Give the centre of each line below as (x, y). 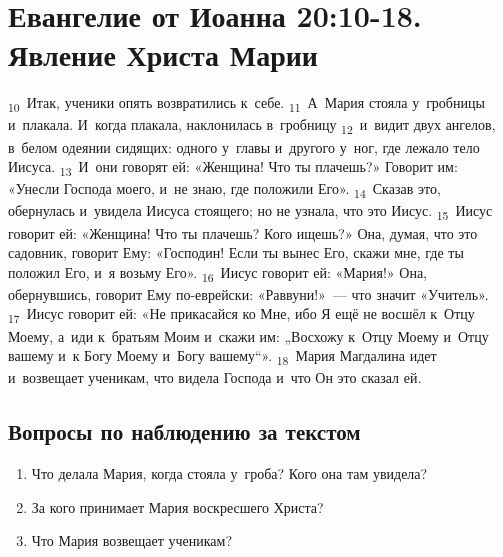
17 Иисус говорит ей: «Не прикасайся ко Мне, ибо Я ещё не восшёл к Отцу (241, 315)
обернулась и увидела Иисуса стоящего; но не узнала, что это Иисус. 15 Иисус (250, 212)
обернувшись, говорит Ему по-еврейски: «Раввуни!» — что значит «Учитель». (248, 293)
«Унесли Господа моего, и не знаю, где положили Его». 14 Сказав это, (224, 190)
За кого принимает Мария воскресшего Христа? (177, 506)
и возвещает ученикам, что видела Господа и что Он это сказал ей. (215, 377)
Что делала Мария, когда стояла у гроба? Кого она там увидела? (229, 473)
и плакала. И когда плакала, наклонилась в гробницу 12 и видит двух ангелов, (252, 126)
